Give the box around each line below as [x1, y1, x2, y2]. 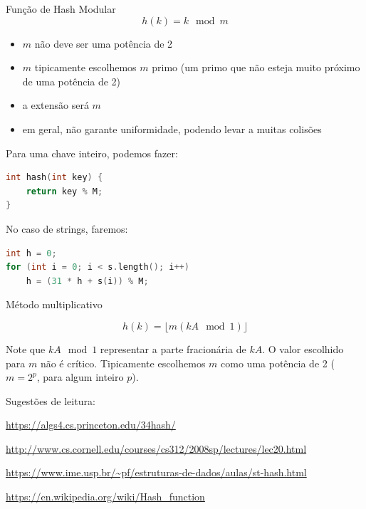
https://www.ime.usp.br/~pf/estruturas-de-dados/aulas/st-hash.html [6, 465, 307, 480]
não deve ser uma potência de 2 [34, 36, 173, 51]
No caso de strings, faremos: [6, 221, 128, 236]
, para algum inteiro [36, 369, 124, 384]
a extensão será [22, 98, 89, 112]
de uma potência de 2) [22, 73, 121, 88]
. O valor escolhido [262, 341, 344, 356]
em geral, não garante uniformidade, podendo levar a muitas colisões [22, 121, 322, 136]
